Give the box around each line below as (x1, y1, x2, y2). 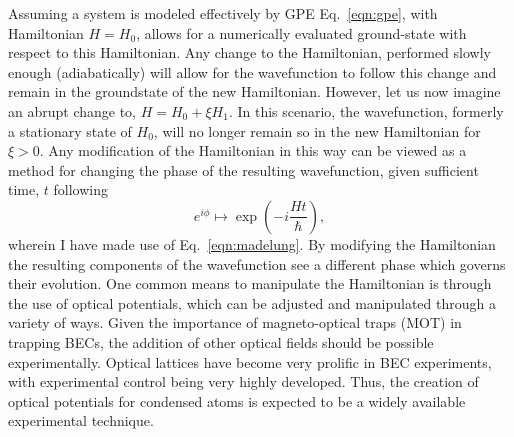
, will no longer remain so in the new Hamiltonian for (153, 120, 481, 141)
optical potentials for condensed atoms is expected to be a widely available (8, 390, 466, 411)
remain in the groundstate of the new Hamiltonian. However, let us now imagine (8, 81, 501, 102)
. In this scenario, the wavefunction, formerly (228, 100, 504, 121)
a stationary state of (8, 120, 132, 141)
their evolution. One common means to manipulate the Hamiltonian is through (8, 273, 492, 294)
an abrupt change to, (8, 100, 137, 121)
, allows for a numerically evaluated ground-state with (136, 22, 467, 43)
